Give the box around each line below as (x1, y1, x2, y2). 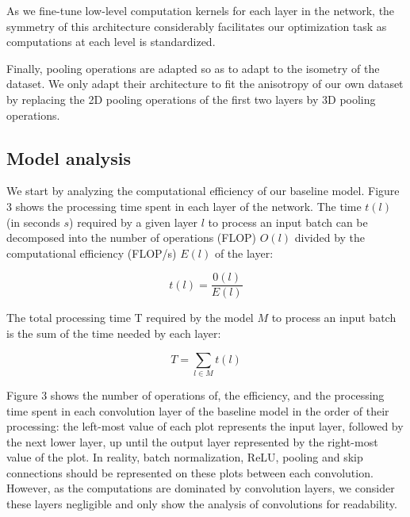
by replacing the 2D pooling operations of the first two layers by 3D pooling (6, 90, 376, 107)
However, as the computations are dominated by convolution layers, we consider (6, 480, 395, 496)
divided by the (294, 229, 366, 246)
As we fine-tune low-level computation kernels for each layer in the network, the (6, 2, 395, 18)
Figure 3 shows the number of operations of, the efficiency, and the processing (6, 386, 385, 403)
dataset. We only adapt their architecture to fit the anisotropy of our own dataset (6, 75, 404, 92)
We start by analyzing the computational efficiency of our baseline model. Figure (6, 182, 400, 199)
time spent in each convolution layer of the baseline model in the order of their (6, 402, 389, 419)
